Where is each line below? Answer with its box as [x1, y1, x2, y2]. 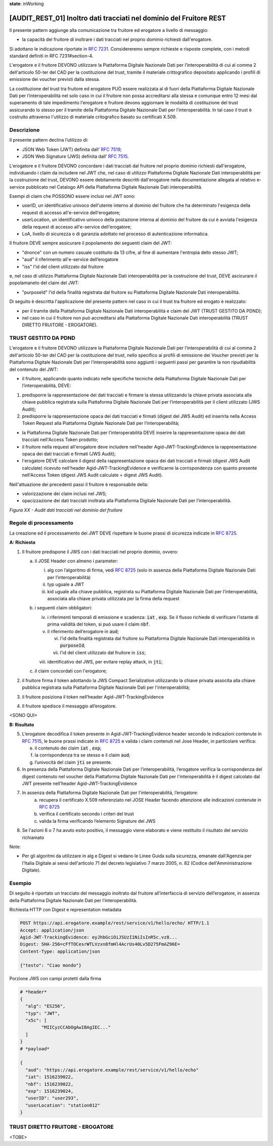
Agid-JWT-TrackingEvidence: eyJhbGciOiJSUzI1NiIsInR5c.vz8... [20, 934, 177, 940]
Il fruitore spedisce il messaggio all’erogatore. [22, 703, 117, 709]
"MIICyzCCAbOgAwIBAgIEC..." [41, 1025, 111, 1030]
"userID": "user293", [25, 1095, 79, 1101]
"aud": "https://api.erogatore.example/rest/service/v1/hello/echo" [25, 1067, 199, 1073]
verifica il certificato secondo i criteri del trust [39, 811, 134, 817]
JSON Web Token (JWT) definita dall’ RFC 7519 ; [22, 146, 122, 152]
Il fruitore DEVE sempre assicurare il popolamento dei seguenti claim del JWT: [9, 240, 172, 246]
